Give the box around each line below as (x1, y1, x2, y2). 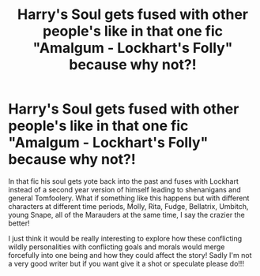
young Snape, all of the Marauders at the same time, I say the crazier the (8, 210, 245, 219)
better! (8, 218, 30, 228)
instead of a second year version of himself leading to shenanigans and (8, 185, 241, 194)
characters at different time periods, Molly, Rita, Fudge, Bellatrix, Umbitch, (8, 201, 249, 211)
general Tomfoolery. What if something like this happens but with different (8, 193, 250, 203)
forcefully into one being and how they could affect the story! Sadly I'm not (8, 250, 252, 259)
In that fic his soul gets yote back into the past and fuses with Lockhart (8, 176, 239, 186)
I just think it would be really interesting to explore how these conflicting (8, 233, 243, 243)
